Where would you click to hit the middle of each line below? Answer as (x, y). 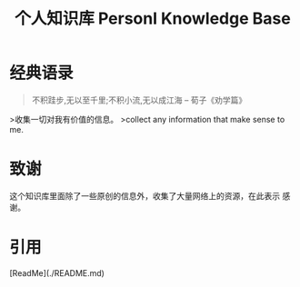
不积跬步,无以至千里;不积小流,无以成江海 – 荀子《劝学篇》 (139, 100)
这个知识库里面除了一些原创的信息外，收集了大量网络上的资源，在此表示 (145, 195)
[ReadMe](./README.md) (57, 272)
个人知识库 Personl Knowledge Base (153, 19)
